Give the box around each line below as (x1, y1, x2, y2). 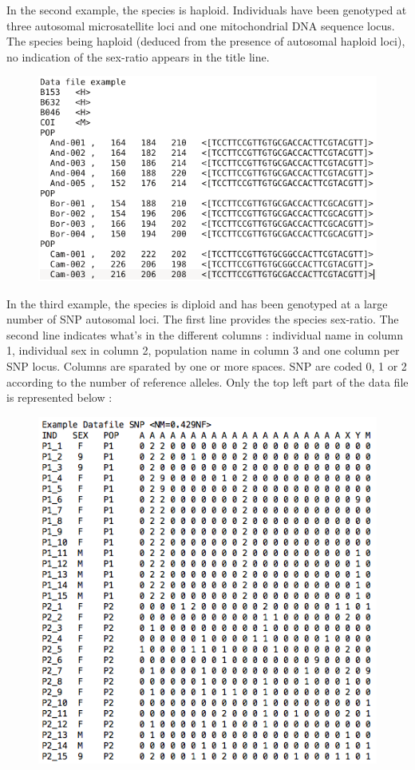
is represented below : (6, 389, 113, 406)
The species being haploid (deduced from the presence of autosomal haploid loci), (6, 33, 405, 50)
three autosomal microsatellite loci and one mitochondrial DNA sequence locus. (6, 17, 395, 34)
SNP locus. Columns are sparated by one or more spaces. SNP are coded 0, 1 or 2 (6, 357, 407, 374)
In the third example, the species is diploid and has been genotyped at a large (6, 295, 388, 312)
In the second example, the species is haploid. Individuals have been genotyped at (6, 2, 407, 18)
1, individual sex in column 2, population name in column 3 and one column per (6, 342, 400, 359)
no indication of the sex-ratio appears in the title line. (6, 48, 270, 65)
